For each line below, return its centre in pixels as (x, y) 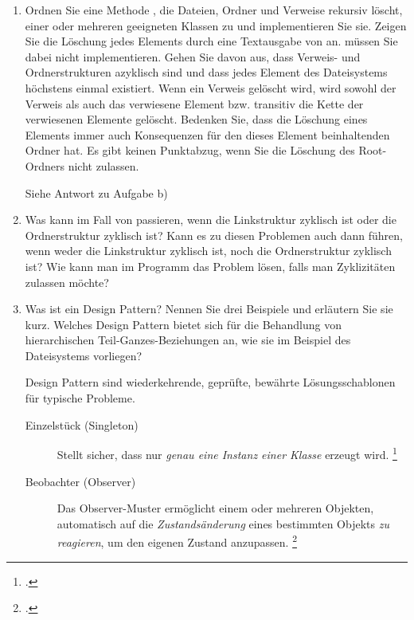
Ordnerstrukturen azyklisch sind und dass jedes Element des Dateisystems (206, 72)
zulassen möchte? (67, 282)
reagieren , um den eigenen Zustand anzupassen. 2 (177, 541)
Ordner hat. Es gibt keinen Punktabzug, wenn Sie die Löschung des (190, 150)
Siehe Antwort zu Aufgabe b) (96, 192)
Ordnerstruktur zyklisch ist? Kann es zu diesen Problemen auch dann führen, (214, 235)
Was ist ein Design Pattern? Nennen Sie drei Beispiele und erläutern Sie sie (209, 309)
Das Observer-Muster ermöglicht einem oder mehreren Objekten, (215, 508)
